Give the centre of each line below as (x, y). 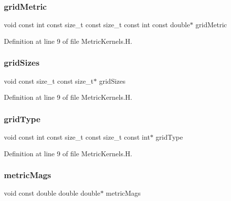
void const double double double (52, 193)
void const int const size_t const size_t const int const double (97, 25)
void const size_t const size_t (49, 81)
